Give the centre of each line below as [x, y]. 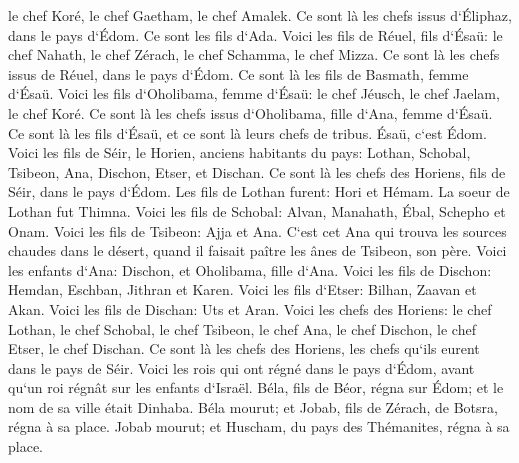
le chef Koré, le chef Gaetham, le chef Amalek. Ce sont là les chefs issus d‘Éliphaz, [260, 15]
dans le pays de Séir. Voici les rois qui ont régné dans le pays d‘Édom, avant [241, 367]
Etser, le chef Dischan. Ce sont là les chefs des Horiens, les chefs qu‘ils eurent [244, 348]
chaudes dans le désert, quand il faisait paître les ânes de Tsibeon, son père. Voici [257, 250]
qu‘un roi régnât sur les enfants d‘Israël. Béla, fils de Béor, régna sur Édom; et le [256, 387]
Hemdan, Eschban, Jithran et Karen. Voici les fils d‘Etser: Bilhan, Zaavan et [242, 289]
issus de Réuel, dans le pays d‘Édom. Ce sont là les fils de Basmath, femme [238, 73]
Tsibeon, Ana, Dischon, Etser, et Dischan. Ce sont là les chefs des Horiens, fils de [257, 171]
